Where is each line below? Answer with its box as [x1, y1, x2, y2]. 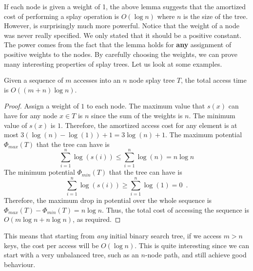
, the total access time [181, 75, 247, 85]
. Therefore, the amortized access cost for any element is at [60, 120, 237, 130]
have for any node [4, 110, 58, 120]
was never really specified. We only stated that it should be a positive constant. [4, 30, 242, 40]
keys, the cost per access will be [4, 240, 99, 250]
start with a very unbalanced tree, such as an [4, 250, 139, 260]
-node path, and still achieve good [145, 250, 247, 260]
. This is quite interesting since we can [135, 240, 250, 250]
